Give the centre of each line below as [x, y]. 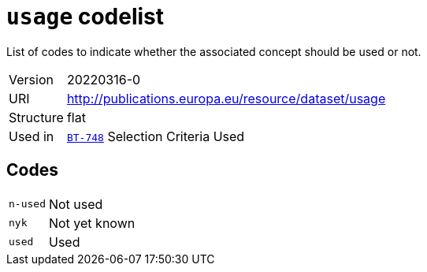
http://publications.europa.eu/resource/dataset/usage [226, 98]
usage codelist [85, 17]
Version [31, 79]
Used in [32, 136]
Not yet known [92, 223]
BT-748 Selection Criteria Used [156, 136]
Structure [36, 117]
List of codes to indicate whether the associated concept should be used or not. [214, 51]
